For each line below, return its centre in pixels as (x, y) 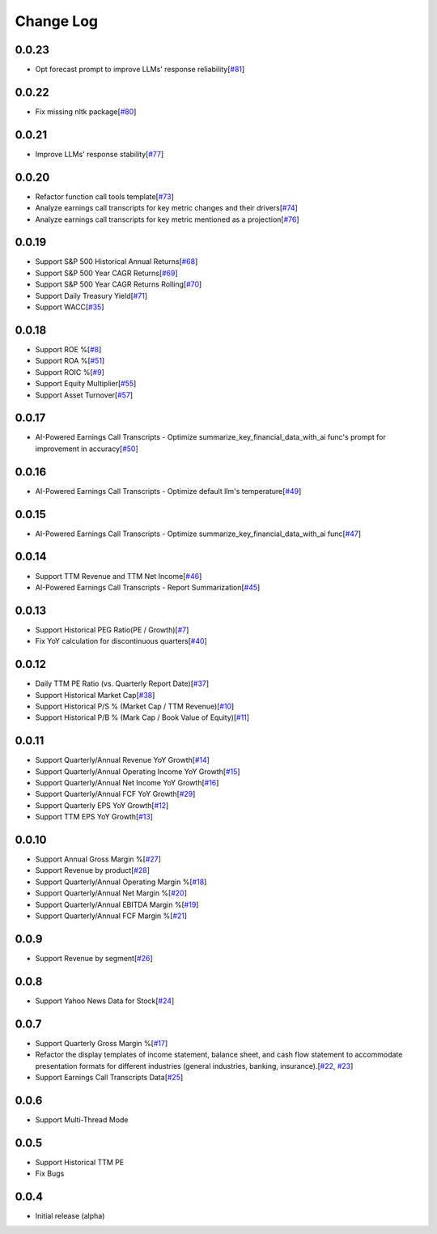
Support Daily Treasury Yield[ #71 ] (91, 296)
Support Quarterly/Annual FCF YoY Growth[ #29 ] (115, 794)
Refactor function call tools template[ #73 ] (104, 196)
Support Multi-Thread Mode (82, 1119)
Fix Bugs (50, 1173)
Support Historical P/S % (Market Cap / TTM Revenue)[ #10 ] (135, 706)
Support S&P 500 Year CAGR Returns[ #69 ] (106, 273)
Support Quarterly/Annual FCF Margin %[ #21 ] (111, 916)
